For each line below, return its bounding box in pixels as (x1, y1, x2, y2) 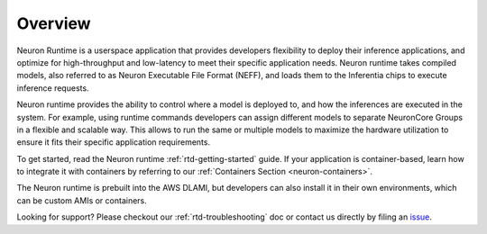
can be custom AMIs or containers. (16, 194, 148, 206)
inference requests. (16, 82, 89, 94)
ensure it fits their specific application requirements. (16, 137, 211, 148)
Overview (16, 13, 91, 33)
